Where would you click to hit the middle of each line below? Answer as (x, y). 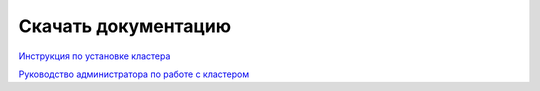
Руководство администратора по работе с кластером (134, 74)
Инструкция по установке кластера (94, 56)
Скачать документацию (125, 26)
